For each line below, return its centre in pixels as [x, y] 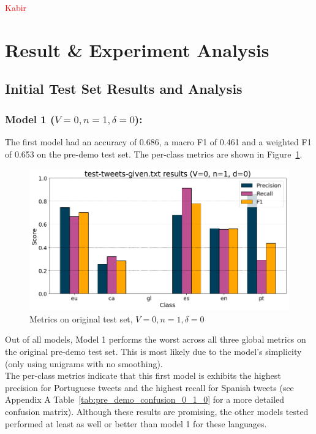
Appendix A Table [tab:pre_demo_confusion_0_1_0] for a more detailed [145, 399]
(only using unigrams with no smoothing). [84, 363]
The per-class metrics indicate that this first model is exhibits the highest [143, 375]
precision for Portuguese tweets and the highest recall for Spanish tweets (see [149, 387]
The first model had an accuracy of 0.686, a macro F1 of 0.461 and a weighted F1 [158, 141]
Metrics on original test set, [81, 318]
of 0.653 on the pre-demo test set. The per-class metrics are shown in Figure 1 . [154, 154]
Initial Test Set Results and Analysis [124, 89]
